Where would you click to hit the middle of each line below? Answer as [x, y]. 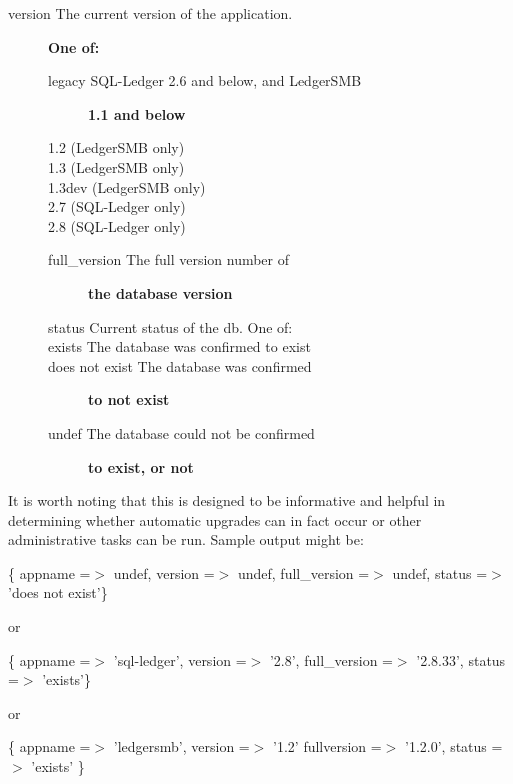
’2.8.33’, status [461, 659]
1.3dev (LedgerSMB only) [127, 186]
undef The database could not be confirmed [181, 432]
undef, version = [164, 572]
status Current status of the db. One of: [170, 326]
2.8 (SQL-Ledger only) [117, 225]
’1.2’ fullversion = [327, 746]
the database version [160, 292]
